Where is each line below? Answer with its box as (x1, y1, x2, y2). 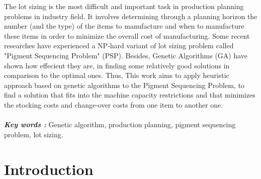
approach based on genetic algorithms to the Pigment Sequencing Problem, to (4, 79, 244, 90)
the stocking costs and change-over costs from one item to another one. (4, 99, 223, 110)
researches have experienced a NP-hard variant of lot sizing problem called (4, 40, 234, 51)
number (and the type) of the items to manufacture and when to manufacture (4, 21, 244, 31)
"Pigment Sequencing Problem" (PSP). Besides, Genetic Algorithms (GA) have (4, 50, 248, 60)
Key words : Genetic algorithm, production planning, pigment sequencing (4, 119, 236, 130)
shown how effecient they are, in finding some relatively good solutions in (4, 60, 230, 70)
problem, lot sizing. (4, 129, 63, 139)
